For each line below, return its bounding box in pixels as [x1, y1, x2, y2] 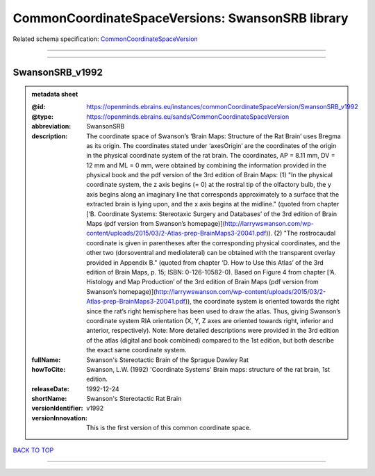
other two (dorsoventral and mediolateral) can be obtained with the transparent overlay [86, 249, 336, 257]
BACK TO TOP [12, 445, 54, 454]
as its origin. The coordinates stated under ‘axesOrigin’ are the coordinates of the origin [86, 141, 337, 149]
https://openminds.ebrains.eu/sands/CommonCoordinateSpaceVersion [86, 112, 290, 121]
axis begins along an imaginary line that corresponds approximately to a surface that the [86, 190, 340, 198]
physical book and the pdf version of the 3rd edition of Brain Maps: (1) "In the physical [86, 171, 333, 179]
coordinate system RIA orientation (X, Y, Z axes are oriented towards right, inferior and [86, 316, 333, 325]
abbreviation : [31, 122, 72, 131]
